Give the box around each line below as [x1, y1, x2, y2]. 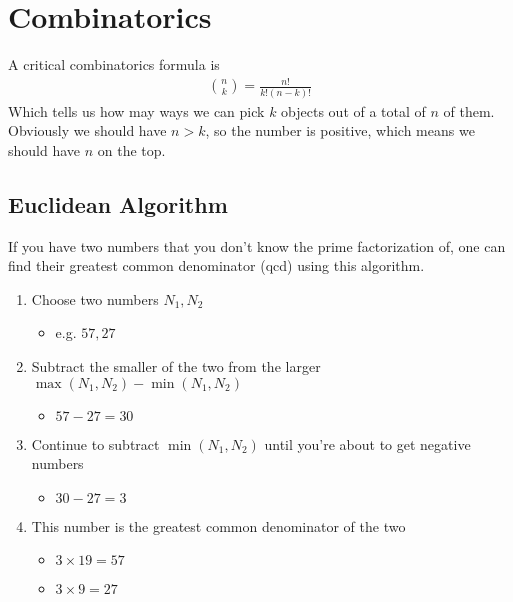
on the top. [97, 139, 166, 160]
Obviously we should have [8, 120, 167, 141]
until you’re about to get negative [264, 433, 471, 454]
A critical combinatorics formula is [8, 54, 220, 75]
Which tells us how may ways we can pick [8, 100, 265, 121]
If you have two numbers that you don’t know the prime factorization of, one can [8, 235, 506, 256]
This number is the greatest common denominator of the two [31, 515, 406, 536]
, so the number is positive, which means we [205, 120, 475, 141]
